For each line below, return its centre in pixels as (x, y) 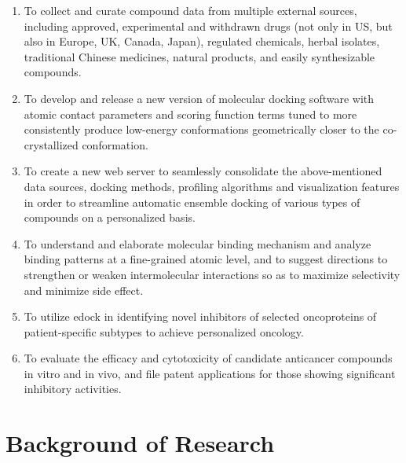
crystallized (51, 144)
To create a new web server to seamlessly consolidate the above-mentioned (203, 171)
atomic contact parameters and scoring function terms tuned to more (190, 114)
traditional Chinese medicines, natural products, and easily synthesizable (199, 56)
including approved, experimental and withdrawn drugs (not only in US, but (208, 26)
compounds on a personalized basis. (110, 217)
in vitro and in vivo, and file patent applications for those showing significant (210, 373)
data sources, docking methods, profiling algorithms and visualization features (212, 186)
